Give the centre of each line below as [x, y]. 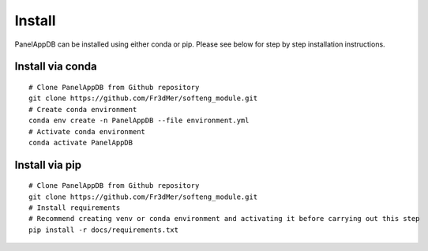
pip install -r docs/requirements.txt [104, 230]
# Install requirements [75, 208]
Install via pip [48, 165]
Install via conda [56, 67]
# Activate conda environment [87, 131]
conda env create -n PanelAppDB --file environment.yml [139, 121]
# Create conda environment [83, 109]
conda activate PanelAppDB [81, 142]
